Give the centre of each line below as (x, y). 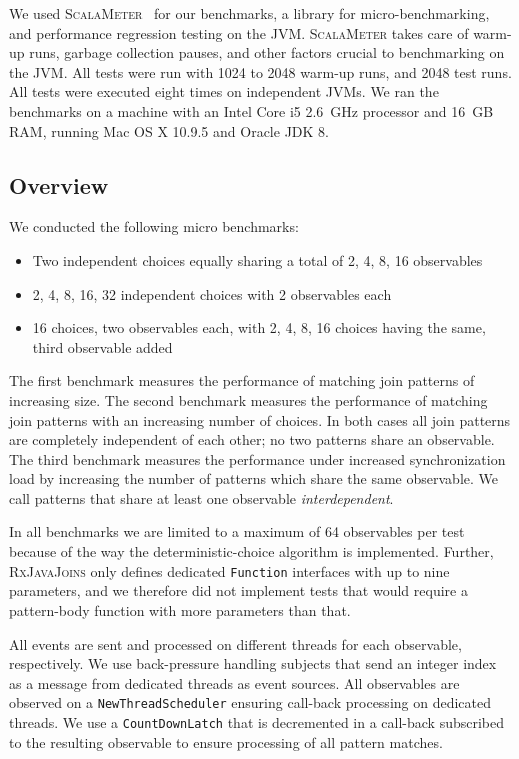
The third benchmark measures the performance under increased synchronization (257, 458)
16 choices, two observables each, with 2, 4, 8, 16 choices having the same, (259, 327)
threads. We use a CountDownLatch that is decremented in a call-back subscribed (257, 721)
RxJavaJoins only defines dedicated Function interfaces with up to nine (229, 570)
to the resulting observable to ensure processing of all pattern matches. (226, 741)
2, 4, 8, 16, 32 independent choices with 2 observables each (212, 293)
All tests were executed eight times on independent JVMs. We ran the (224, 91)
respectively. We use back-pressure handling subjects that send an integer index (253, 663)
